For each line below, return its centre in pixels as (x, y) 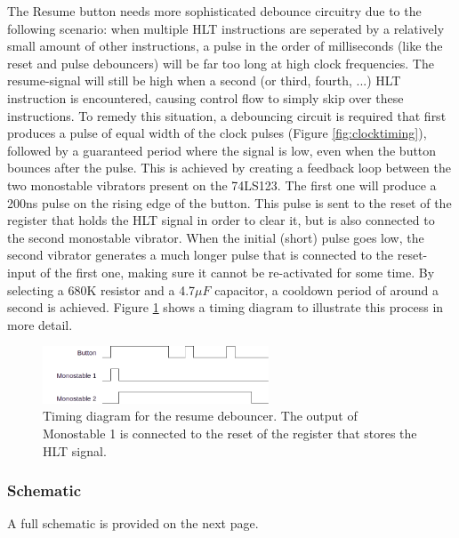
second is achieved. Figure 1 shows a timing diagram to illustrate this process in (225, 307)
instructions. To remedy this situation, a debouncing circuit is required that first (227, 115)
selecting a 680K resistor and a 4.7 (101, 289)
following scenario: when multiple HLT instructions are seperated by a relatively (226, 28)
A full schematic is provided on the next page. (133, 523)
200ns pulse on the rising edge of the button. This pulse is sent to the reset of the (229, 202)
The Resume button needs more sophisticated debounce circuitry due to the (214, 11)
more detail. (40, 324)
